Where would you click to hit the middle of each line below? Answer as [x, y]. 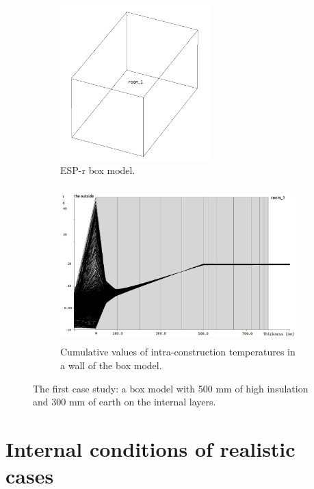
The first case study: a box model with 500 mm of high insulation [171, 388]
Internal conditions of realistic [151, 448]
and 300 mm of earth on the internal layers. [125, 402]
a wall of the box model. [111, 365]
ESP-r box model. [98, 170]
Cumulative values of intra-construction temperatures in [178, 352]
